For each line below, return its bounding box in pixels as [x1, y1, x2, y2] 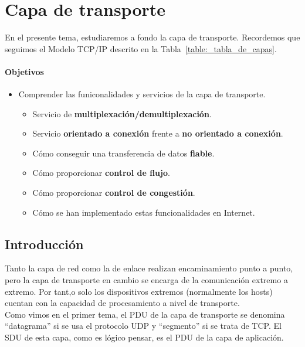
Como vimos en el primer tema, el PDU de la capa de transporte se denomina [5, 308, 285, 320]
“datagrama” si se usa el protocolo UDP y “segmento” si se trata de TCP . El [5, 319, 282, 332]
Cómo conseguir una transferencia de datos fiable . [32, 147, 215, 159]
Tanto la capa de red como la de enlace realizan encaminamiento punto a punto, [5, 262, 293, 274]
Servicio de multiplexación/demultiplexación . [32, 107, 212, 120]
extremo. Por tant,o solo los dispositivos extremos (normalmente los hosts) [5, 285, 273, 297]
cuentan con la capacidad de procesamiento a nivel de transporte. [5, 297, 240, 309]
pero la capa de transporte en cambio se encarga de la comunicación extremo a [5, 274, 288, 286]
